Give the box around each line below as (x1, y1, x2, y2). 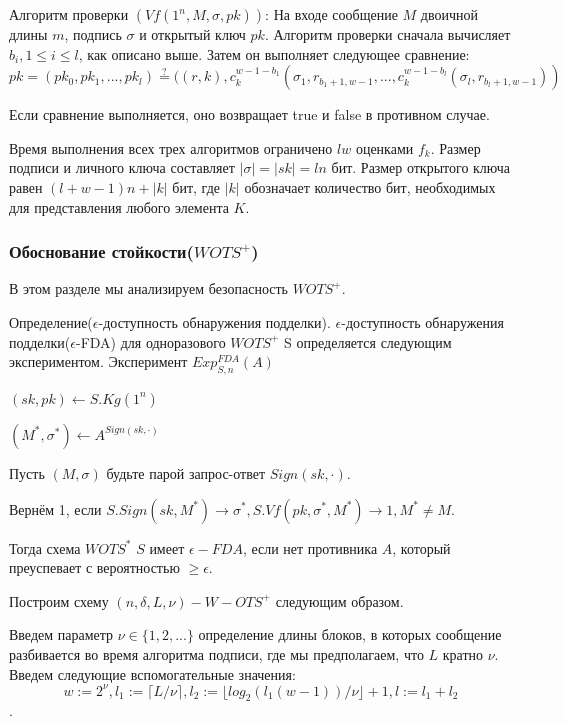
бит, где (172, 176, 221, 197)
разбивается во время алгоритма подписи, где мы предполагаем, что (9, 643, 424, 664)
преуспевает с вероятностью (9, 557, 180, 578)
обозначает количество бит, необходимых (244, 176, 496, 197)
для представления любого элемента (9, 196, 229, 217)
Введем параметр (9, 624, 114, 645)
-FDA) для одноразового (75, 331, 226, 352)
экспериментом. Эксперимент (9, 351, 188, 372)
